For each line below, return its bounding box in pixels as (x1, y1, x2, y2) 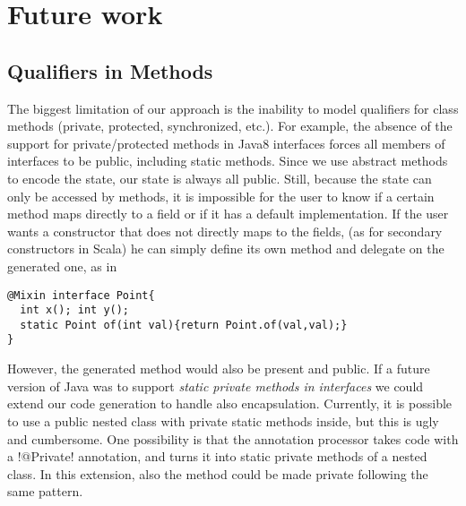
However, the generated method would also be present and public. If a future (7, 359, 430, 378)
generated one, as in (7, 256, 117, 275)
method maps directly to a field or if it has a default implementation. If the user (7, 204, 449, 223)
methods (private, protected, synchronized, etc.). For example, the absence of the (7, 116, 453, 135)
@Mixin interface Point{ (7, 288, 155, 302)
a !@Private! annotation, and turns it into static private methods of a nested (7, 447, 427, 466)
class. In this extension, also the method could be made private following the (7, 464, 428, 483)
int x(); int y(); (20, 304, 130, 317)
